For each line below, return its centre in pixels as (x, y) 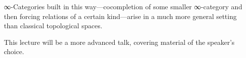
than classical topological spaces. (53, 26)
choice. (14, 51)
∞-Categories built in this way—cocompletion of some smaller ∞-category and (123, 6)
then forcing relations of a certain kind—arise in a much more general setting (120, 16)
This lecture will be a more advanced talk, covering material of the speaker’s (119, 42)
